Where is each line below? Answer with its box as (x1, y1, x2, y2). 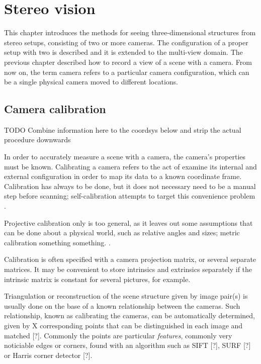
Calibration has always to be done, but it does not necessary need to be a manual (4, 180, 256, 191)
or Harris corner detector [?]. (4, 349, 93, 360)
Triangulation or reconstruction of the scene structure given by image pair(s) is (4, 291, 248, 301)
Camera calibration (4, 101, 106, 117)
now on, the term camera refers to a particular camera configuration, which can (4, 66, 249, 77)
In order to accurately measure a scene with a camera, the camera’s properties (4, 151, 246, 162)
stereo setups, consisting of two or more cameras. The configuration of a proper (4, 37, 248, 47)
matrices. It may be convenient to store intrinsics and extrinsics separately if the (4, 264, 252, 275)
